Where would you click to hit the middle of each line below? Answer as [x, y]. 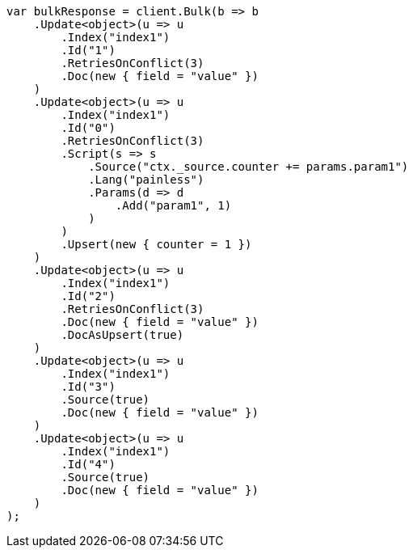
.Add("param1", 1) [173, 205]
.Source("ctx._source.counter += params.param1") [249, 167]
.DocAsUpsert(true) [122, 335]
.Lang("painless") [146, 180]
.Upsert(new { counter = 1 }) [156, 244]
